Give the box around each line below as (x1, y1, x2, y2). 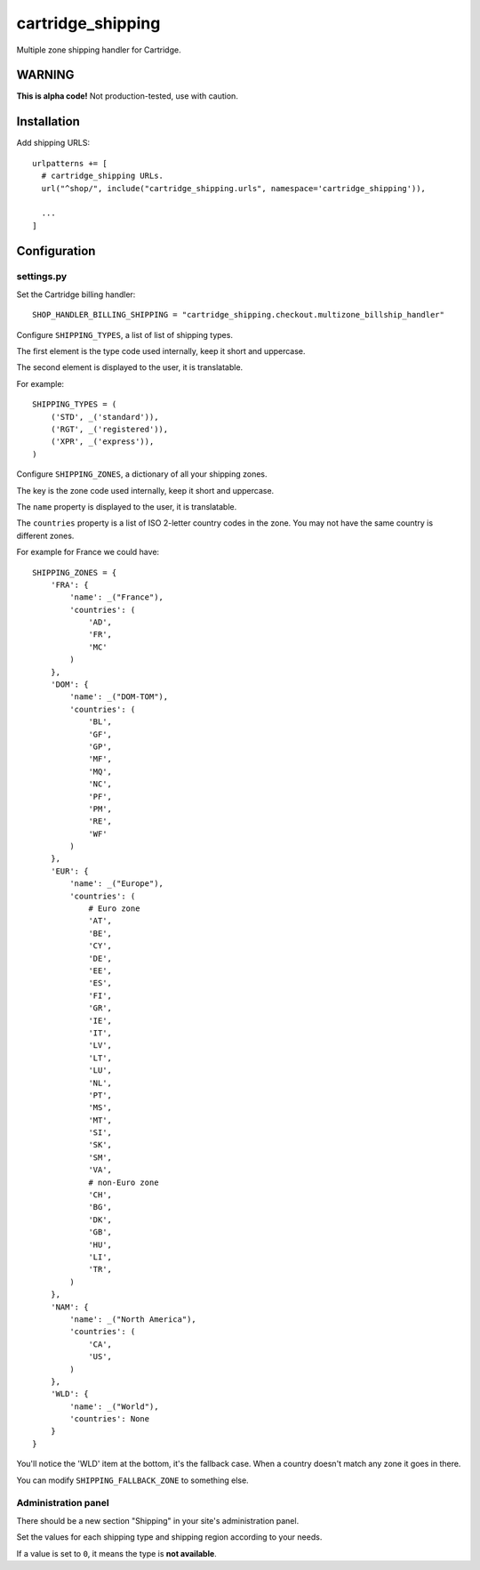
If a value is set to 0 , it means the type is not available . (16, 1548, 217, 1558)
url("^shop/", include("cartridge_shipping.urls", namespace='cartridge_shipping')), (41, 183, 427, 193)
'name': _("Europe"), (69, 879, 164, 889)
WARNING (16, 68, 75, 83)
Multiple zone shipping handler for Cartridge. (16, 44, 181, 55)
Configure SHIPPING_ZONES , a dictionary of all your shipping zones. (16, 469, 268, 479)
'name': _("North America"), (69, 1314, 197, 1324)
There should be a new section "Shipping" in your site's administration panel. (16, 1515, 300, 1526)
